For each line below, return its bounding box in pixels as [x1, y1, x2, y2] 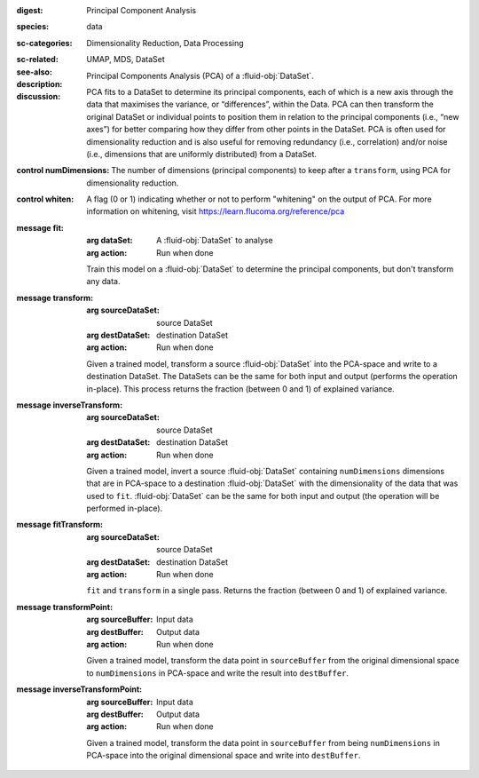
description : [16, 78, 63, 89]
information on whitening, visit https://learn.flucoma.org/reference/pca [86, 206, 345, 217]
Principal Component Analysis [86, 5, 197, 15]
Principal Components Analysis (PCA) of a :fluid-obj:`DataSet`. [86, 70, 314, 81]
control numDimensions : [16, 165, 110, 176]
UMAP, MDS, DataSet [86, 54, 165, 65]
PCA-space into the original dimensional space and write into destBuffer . [86, 750, 361, 761]
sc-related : [16, 54, 59, 65]
